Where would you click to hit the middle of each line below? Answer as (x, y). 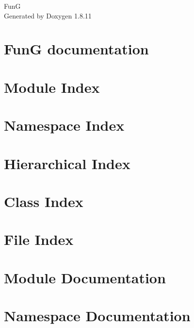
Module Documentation (85, 277)
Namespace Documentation (97, 315)
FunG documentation (76, 49)
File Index (39, 239)
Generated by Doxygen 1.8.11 (48, 15)
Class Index (44, 201)
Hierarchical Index (67, 163)
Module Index (52, 87)
